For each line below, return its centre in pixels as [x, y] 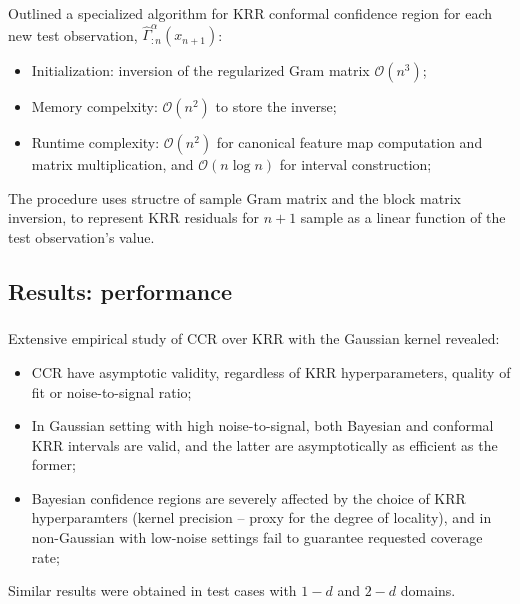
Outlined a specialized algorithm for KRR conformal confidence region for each [250, 12]
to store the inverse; [276, 106]
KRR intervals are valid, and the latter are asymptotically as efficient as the [264, 444]
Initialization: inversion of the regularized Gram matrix [200, 70]
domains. [428, 590]
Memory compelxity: [94, 106]
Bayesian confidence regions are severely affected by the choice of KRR [248, 497]
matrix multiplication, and [112, 164]
